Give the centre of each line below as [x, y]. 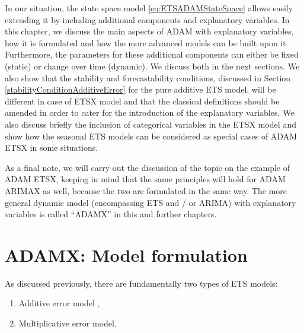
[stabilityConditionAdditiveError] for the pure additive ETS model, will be [140, 89]
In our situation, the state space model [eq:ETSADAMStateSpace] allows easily [149, 8]
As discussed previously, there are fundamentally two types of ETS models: [141, 283]
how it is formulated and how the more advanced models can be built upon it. [147, 42]
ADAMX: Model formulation [126, 254]
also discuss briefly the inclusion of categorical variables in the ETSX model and [151, 124]
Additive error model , [59, 303]
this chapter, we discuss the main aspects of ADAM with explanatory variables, [149, 31]
